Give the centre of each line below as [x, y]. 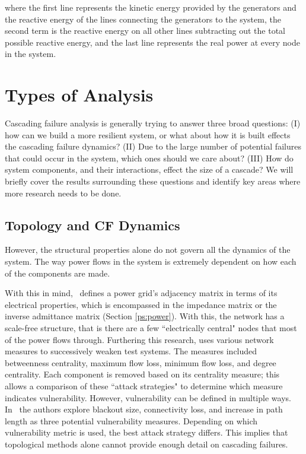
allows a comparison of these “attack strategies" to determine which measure [144, 385]
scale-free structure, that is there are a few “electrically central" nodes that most [151, 328]
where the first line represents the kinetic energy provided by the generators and [151, 7]
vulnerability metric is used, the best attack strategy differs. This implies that [146, 432]
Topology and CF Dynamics [93, 225]
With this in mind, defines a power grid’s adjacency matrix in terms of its [141, 293]
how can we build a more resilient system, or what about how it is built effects [148, 134]
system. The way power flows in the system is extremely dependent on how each [151, 261]
